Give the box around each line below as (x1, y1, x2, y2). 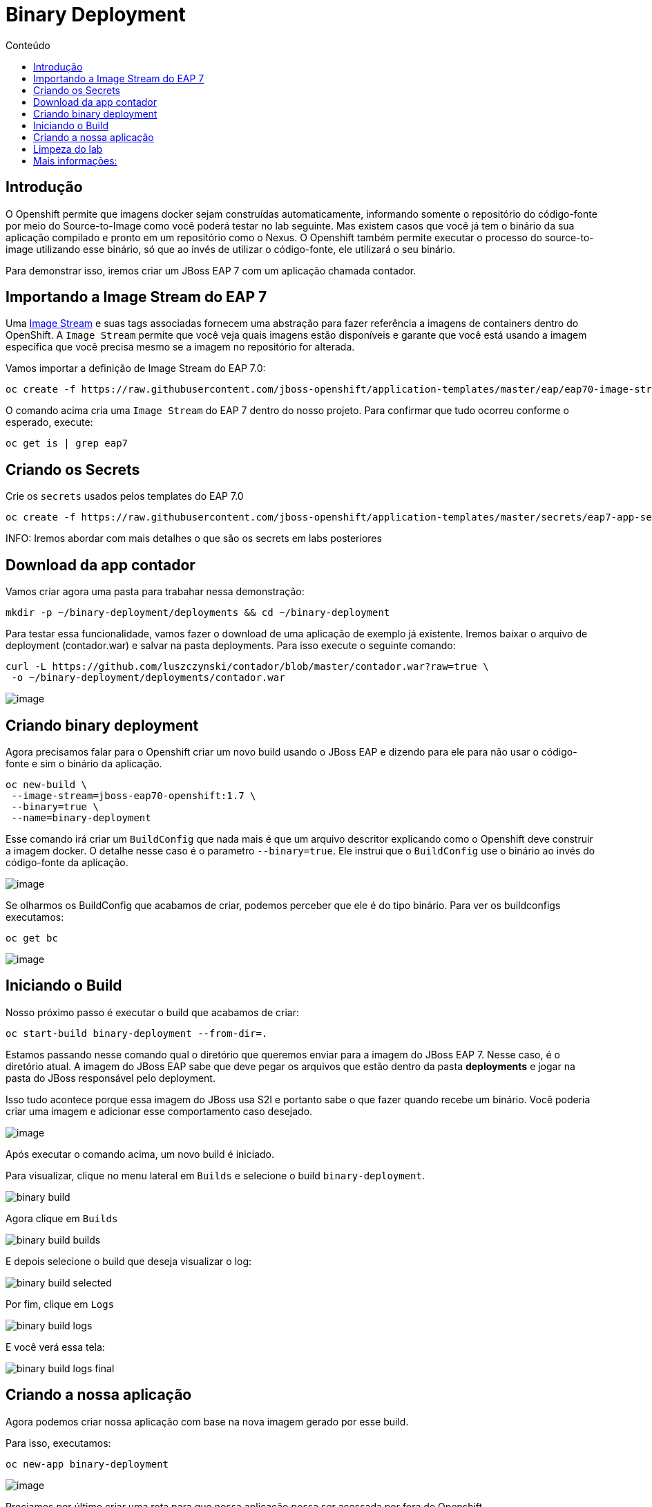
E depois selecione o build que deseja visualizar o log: (6, 1255, 252, 1267)
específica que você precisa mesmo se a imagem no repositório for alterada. (6, 341, 355, 353)
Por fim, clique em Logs (6, 1298, 115, 1310)
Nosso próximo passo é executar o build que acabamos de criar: (6, 1006, 299, 1018)
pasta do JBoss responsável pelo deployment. (6, 1071, 215, 1084)
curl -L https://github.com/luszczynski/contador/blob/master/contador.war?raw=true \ (6, 661, 489, 673)
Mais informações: (33, 154, 117, 167)
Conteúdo (6, 39, 50, 51)
